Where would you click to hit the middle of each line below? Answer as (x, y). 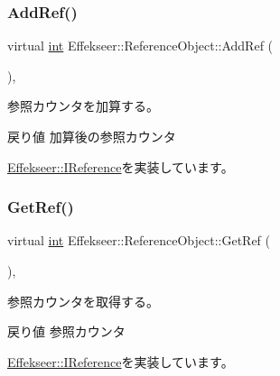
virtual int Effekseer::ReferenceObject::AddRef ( (140, 46)
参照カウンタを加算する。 (83, 106)
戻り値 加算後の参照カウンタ (92, 136)
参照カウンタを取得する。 (83, 301)
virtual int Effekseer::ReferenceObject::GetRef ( (139, 240)
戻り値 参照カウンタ (66, 331)
